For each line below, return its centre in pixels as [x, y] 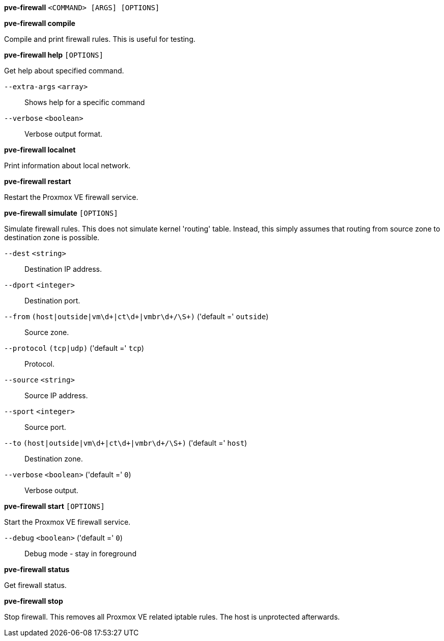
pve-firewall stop [34, 601]
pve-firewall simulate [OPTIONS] [61, 213]
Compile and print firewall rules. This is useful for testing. [100, 39]
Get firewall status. [35, 585]
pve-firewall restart [38, 181]
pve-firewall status [37, 569]
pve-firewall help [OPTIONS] [54, 55]
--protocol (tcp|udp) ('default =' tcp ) [74, 348]
